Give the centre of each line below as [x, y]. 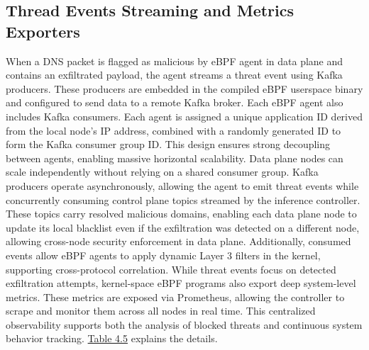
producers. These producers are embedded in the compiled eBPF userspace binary [184, 88]
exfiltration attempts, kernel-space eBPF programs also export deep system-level [181, 283]
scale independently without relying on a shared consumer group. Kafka [162, 172]
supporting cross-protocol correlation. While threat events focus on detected [171, 269]
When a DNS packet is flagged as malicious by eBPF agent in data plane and [175, 61]
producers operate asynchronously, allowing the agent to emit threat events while [182, 185]
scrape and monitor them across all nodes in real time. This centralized [161, 311]
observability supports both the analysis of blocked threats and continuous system [184, 324]
